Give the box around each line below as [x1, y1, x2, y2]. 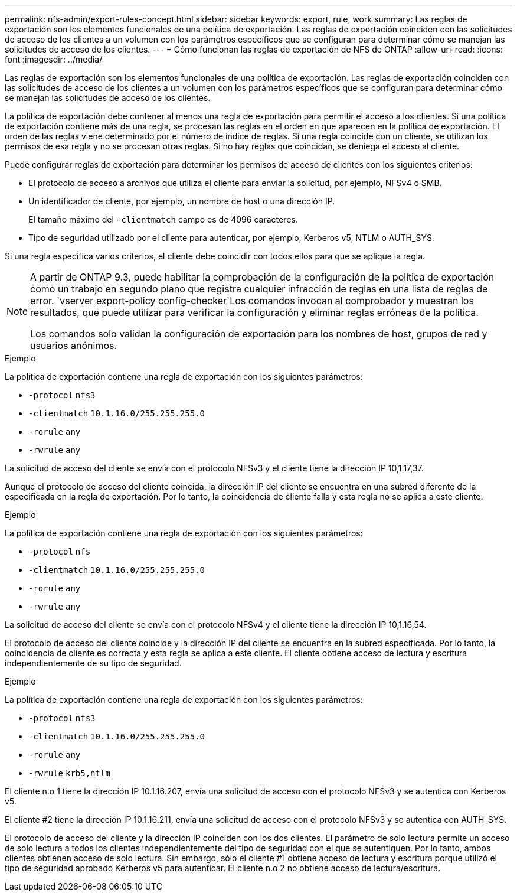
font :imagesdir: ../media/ [5, 54, 103, 64]
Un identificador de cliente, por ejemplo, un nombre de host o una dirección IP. [28, 196, 335, 206]
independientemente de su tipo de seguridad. [5, 658, 182, 668]
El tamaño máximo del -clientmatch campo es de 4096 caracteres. [28, 214, 298, 224]
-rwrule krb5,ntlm [28, 768, 110, 778]
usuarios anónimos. [30, 340, 117, 351]
